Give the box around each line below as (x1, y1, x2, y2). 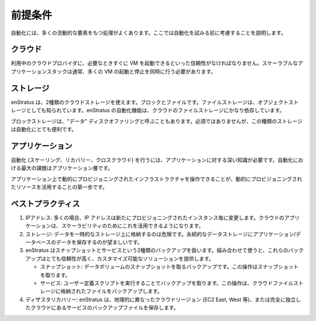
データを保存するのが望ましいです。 (56, 239, 143, 246)
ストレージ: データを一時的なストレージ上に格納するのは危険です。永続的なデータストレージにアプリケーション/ (25, 230, 296, 237)
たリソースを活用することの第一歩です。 (11, 184, 108, 190)
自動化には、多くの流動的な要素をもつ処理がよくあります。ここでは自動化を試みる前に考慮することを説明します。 (11, 29, 286, 36)
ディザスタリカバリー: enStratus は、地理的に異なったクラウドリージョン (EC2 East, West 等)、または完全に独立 (25, 296, 296, 303)
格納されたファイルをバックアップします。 (60, 288, 163, 295)
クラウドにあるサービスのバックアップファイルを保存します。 (30, 304, 179, 311)
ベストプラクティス (11, 199, 80, 209)
